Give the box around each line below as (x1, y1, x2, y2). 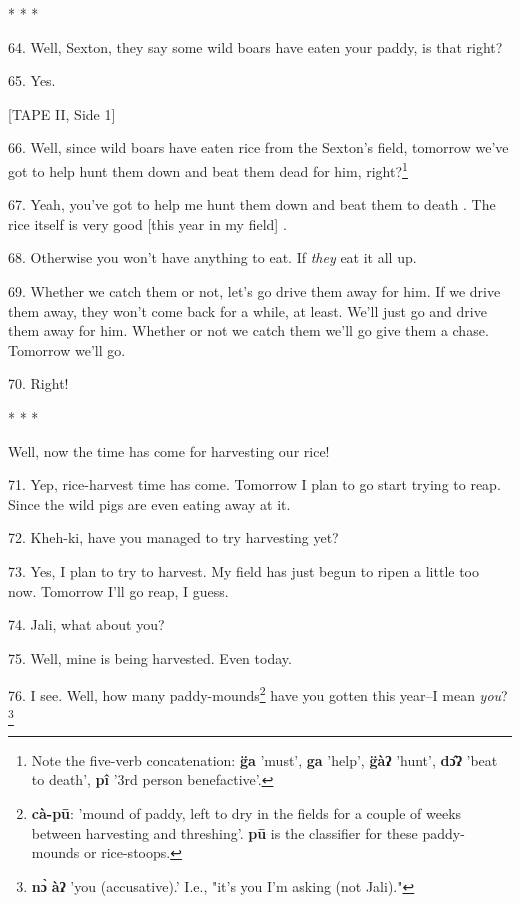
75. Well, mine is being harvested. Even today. (8, 647, 292, 668)
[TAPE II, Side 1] (8, 103, 116, 124)
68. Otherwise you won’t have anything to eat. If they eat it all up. (8, 247, 417, 268)
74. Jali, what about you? (8, 614, 165, 635)
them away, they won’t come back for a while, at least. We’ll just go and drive (8, 300, 487, 321)
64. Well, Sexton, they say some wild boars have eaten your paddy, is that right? (8, 36, 503, 57)
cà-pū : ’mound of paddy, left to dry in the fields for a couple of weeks (31, 803, 462, 824)
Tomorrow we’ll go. (8, 339, 126, 360)
